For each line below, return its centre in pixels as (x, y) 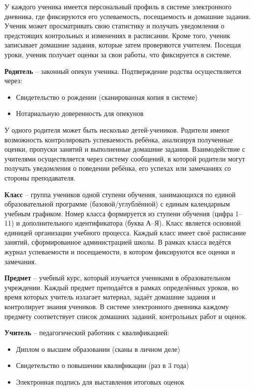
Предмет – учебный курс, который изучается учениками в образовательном (117, 278)
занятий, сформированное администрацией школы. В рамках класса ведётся (118, 242)
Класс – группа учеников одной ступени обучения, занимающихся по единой (120, 194)
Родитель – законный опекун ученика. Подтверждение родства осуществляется (123, 71)
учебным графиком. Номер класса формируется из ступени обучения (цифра (119, 213)
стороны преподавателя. (40, 177)
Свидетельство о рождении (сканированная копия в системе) (107, 97)
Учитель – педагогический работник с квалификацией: (87, 333)
